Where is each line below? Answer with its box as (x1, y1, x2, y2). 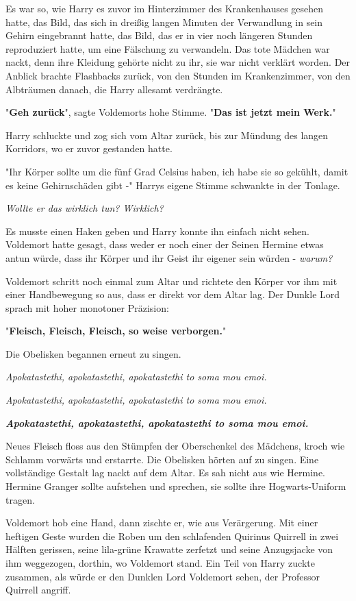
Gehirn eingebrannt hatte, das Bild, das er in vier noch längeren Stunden (5, 28, 313, 42)
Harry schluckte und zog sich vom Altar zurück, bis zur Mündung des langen (5, 127, 329, 142)
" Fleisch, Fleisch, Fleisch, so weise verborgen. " (5, 323, 227, 338)
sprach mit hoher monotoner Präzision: (5, 300, 169, 315)
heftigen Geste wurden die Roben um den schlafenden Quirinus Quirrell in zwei (5, 528, 339, 543)
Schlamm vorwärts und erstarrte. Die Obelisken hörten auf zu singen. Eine (5, 452, 319, 466)
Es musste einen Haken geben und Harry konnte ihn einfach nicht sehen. (5, 223, 309, 238)
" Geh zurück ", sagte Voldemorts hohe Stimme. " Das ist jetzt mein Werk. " (5, 105, 336, 119)
